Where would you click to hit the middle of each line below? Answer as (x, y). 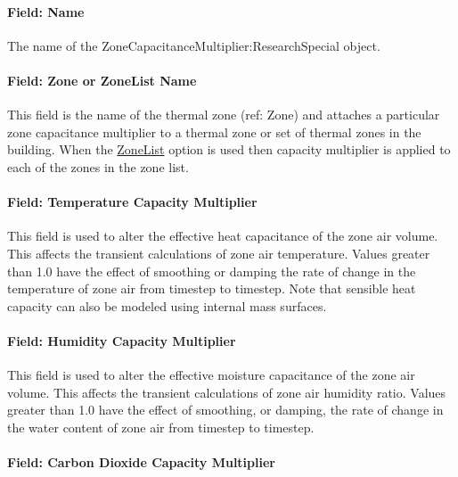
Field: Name (46, 11)
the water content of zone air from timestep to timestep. (161, 427)
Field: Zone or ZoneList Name (102, 80)
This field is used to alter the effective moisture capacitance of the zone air (211, 375)
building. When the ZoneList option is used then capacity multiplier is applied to (229, 149)
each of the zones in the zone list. (98, 166)
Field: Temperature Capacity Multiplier (132, 202)
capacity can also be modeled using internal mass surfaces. (167, 305)
